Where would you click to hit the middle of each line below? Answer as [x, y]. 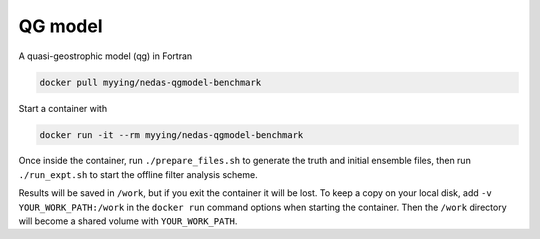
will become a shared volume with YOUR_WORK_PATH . [128, 221]
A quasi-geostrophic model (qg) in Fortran [105, 56]
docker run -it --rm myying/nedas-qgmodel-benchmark [171, 134]
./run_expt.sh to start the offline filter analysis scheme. [138, 174]
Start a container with [63, 108]
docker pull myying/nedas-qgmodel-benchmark [150, 82]
